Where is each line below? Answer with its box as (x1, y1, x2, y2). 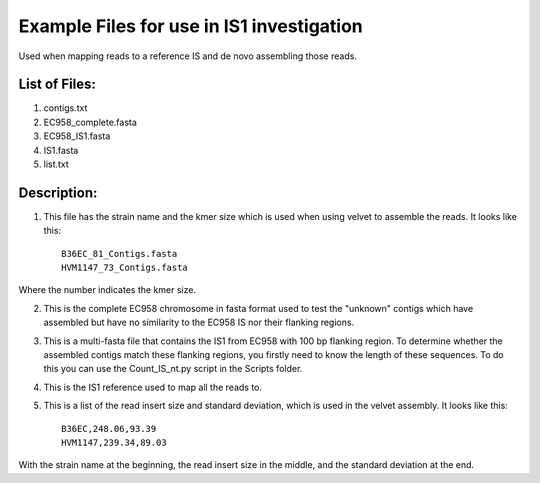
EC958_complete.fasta (43, 116, 137, 128)
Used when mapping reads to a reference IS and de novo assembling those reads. (18, 50, 357, 62)
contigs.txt (43, 102, 88, 114)
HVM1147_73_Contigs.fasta (61, 262, 189, 274)
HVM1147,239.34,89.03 (61, 437, 167, 448)
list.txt (43, 158, 69, 170)
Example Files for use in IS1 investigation (18, 15, 364, 37)
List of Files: (18, 76, 97, 93)
